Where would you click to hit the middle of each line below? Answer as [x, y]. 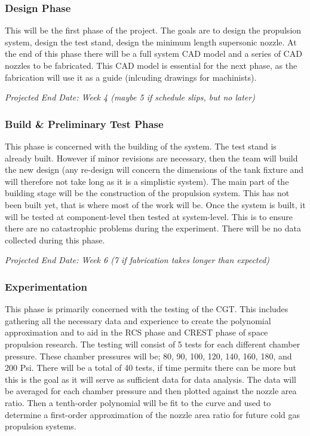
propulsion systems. [41, 426]
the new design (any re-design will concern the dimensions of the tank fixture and [154, 170]
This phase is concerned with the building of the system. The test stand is [141, 146]
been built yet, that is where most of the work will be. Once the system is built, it [155, 204]
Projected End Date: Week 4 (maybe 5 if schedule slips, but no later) [130, 97]
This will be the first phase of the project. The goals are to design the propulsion [153, 30]
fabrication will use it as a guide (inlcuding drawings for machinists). [131, 77]
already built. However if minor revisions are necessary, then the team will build [151, 158]
